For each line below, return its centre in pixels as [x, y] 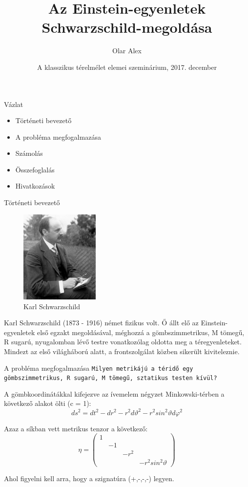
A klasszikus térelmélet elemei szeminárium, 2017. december [127, 67]
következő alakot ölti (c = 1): [48, 403]
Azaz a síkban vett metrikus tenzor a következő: [76, 428]
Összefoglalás [35, 169]
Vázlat [14, 104]
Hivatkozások [35, 186]
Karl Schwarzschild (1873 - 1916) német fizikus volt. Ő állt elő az [101, 323]
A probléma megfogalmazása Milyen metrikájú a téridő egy [99, 368]
